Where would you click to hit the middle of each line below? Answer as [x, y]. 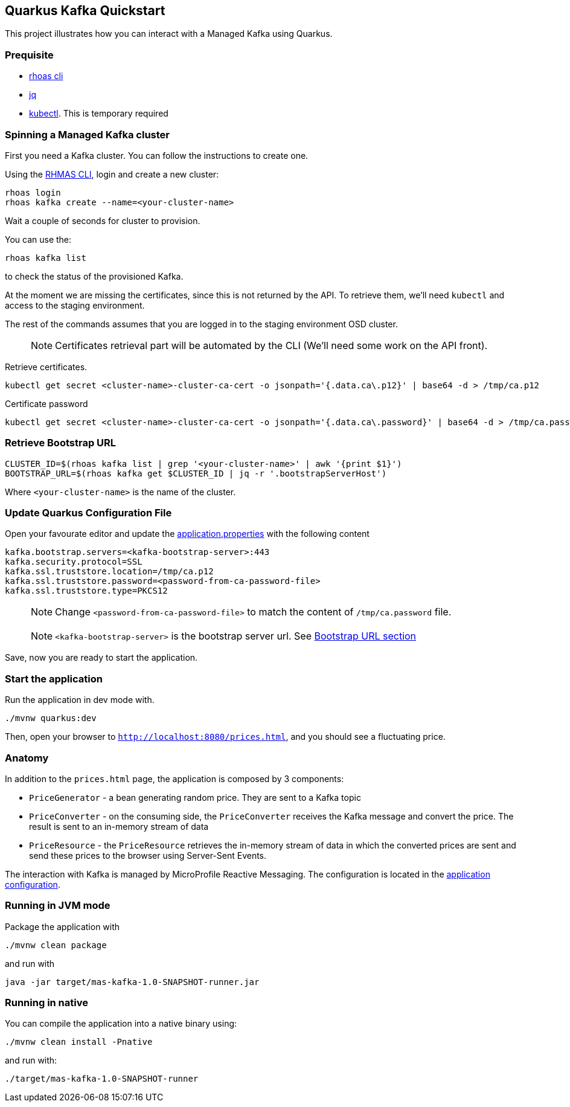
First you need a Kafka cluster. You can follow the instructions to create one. [157, 155]
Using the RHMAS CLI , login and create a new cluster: [112, 174]
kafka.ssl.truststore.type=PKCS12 [86, 591]
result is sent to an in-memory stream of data [119, 826]
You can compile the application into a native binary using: [121, 1024]
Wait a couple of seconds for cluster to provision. [103, 220]
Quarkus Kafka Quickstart [85, 11]
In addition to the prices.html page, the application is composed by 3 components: [175, 778]
